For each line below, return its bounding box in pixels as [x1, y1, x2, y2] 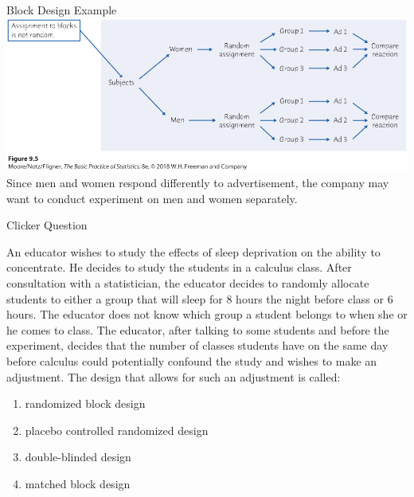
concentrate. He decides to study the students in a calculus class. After [6, 259, 352, 276]
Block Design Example [6, 2, 117, 18]
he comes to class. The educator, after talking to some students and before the [6, 321, 389, 338]
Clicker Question [6, 217, 88, 233]
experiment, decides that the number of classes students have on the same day [6, 337, 389, 354]
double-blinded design [25, 448, 131, 465]
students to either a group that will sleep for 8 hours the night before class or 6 [6, 290, 393, 307]
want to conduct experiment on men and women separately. [6, 190, 298, 206]
